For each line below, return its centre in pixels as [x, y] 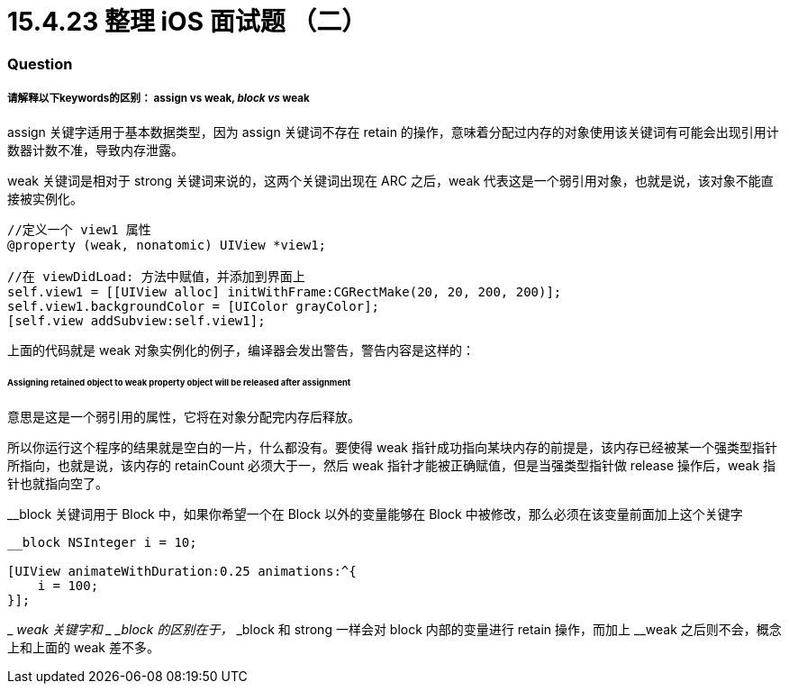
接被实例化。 [45, 198]
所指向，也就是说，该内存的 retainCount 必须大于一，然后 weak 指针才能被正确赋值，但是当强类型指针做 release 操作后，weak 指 [392, 466]
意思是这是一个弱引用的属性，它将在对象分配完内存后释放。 [184, 417]
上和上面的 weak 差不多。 [83, 648]
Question [40, 64]
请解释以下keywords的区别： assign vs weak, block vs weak [159, 99]
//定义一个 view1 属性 [79, 229]
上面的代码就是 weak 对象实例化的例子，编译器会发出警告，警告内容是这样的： [241, 350]
